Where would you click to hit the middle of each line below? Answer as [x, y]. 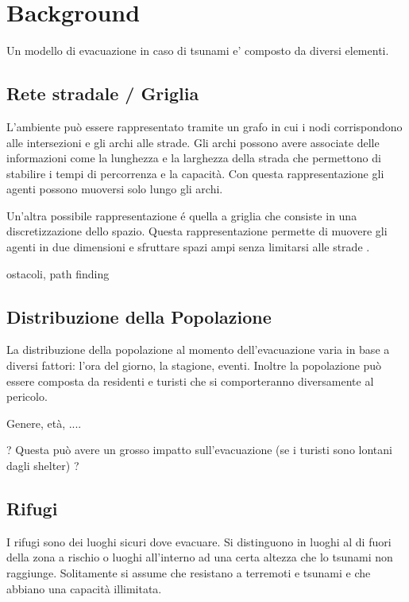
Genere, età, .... [44, 423]
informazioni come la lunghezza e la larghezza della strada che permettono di [194, 158]
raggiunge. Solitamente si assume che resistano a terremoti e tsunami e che [189, 573]
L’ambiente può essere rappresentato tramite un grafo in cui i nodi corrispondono [204, 126]
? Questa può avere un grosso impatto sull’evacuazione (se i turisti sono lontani [199, 450]
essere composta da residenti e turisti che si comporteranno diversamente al [190, 381]
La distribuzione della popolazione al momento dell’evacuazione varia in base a [198, 350]
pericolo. [27, 396]
